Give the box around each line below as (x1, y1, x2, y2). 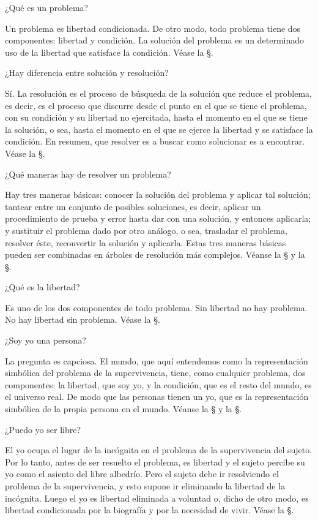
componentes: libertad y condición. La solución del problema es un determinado (5, 34, 305, 47)
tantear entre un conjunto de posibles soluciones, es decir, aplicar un (5, 200, 261, 213)
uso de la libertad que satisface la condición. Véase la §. (5, 45, 213, 58)
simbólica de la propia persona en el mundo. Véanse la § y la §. (5, 402, 242, 415)
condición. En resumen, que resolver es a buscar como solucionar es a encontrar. (5, 135, 305, 148)
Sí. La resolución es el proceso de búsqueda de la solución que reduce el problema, (5, 86, 312, 99)
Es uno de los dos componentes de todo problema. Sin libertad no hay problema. (5, 301, 308, 314)
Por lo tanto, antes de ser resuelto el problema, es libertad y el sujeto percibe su (5, 455, 305, 468)
